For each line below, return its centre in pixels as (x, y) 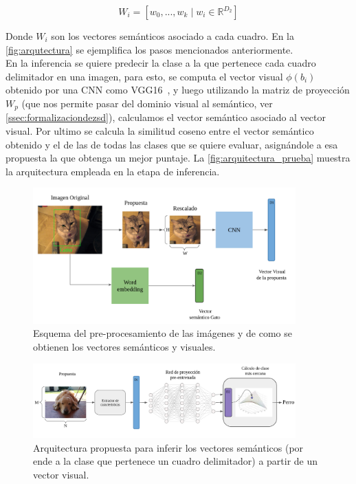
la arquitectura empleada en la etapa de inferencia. (113, 171)
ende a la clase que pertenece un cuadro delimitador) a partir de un (176, 461)
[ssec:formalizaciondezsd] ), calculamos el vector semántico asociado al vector (166, 117)
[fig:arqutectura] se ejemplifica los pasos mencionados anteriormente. (149, 49)
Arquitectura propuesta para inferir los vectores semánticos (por (168, 447)
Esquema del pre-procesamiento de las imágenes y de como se (163, 333)
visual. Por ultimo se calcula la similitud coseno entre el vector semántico (160, 131)
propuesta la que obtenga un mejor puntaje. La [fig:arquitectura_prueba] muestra (178, 158)
